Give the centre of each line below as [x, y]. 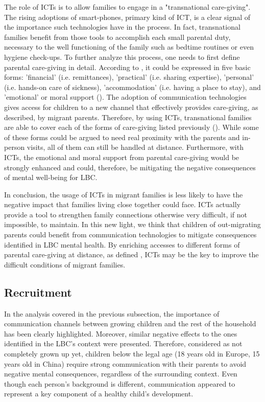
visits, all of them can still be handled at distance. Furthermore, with [135, 147]
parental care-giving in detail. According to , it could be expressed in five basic [127, 67]
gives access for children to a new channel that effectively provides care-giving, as [131, 107]
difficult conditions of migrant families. [65, 264]
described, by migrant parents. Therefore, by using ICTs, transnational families [128, 117]
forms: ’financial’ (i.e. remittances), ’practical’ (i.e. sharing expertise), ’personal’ [129, 77]
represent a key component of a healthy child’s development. [99, 394]
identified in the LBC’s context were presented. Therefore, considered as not [123, 343]
